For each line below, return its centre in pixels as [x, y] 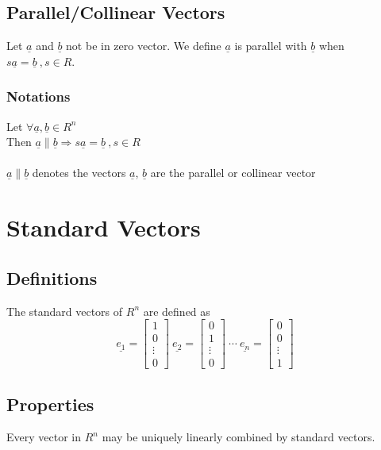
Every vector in [44, 437]
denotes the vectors [79, 173]
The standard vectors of [65, 311]
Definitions [52, 277]
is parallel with [271, 46]
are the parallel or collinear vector [233, 173]
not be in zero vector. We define [144, 46]
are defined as [177, 311]
